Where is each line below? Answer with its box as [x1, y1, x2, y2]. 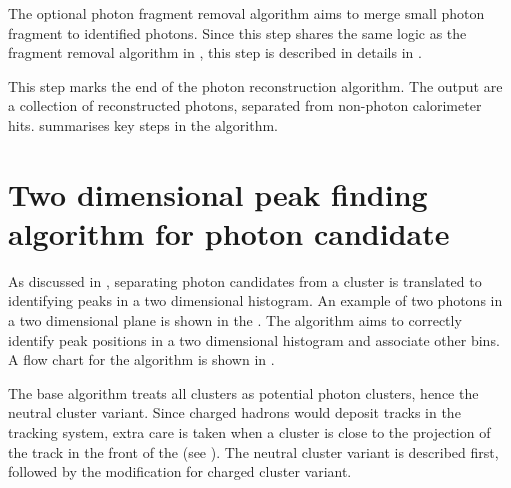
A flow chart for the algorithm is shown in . [8, 349, 275, 370]
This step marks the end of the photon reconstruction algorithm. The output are [8, 75, 503, 96]
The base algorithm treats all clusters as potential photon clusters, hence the [8, 382, 479, 403]
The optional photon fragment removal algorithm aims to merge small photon [8, 3, 485, 23]
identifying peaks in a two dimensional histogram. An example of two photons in [8, 290, 503, 311]
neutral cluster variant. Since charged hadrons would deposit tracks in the [8, 402, 461, 423]
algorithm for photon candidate [8, 212, 450, 253]
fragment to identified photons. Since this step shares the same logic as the [8, 22, 467, 43]
